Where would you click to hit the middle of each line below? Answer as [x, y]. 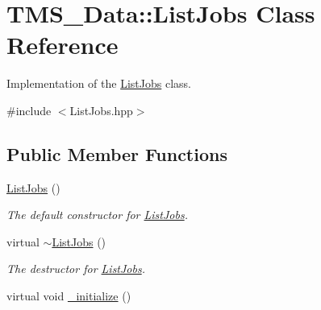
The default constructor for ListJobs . [97, 215]
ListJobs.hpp [101, 110]
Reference [63, 45]
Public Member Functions [117, 153]
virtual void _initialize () [69, 296]
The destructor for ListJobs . [76, 269]
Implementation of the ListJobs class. [99, 83]
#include [29, 110]
